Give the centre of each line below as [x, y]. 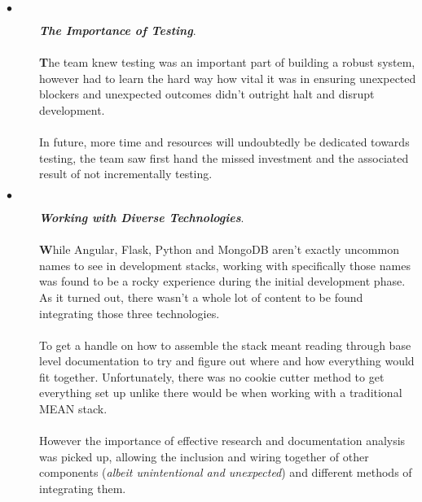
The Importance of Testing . [118, 30]
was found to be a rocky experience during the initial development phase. [222, 281]
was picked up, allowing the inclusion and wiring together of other [204, 456]
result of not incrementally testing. [126, 174]
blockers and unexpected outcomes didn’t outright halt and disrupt [207, 94]
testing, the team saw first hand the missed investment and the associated [224, 157]
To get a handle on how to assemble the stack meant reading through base [225, 345]
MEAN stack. [73, 409]
